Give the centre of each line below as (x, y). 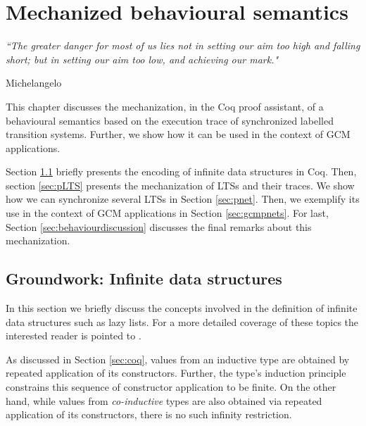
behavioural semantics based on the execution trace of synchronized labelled (170, 120)
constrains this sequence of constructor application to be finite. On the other (171, 387)
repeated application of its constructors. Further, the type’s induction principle (176, 373)
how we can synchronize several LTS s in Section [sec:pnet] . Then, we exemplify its (183, 199)
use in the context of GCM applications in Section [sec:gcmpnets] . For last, (167, 213)
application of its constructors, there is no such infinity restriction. (149, 414)
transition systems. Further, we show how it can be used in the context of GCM (178, 134)
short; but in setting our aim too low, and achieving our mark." (142, 59)
